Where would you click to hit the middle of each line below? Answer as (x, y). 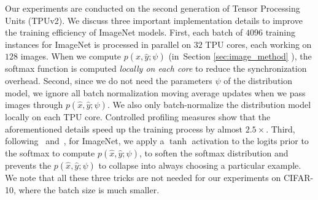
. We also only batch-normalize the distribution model (209, 105)
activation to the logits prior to (250, 141)
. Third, (281, 129)
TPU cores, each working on (258, 44)
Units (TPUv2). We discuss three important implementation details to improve (154, 20)
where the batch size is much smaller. (89, 189)
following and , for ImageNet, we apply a (85, 141)
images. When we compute (71, 56)
